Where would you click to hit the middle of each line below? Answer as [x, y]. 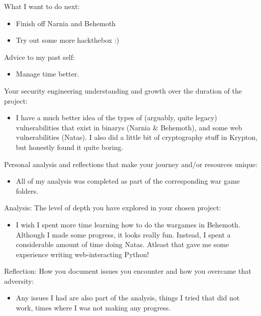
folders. [27, 190]
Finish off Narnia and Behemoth [66, 23]
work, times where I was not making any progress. [93, 308]
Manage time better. [48, 74]
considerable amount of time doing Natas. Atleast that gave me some [122, 244]
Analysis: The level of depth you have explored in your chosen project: [113, 208]
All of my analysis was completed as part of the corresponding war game [128, 181]
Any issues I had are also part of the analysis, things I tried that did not [128, 298]
